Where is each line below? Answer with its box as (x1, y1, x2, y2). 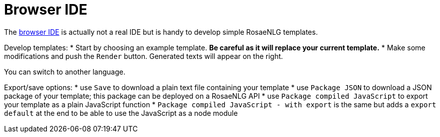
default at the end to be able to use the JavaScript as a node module (4, 108, 238, 117)
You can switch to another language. (4, 67, 125, 76)
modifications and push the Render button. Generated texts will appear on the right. (4, 51, 283, 60)
